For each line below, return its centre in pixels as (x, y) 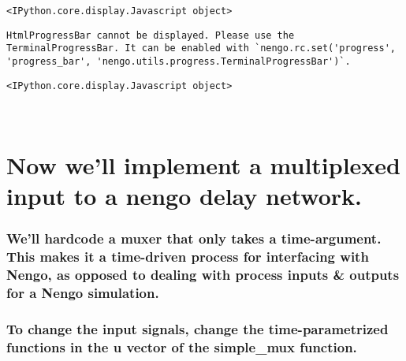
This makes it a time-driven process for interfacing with (188, 257)
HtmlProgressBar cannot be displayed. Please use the (151, 35)
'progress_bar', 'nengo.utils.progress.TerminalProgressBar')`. (179, 61)
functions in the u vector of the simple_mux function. (182, 346)
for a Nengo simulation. (83, 293)
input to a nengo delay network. (184, 196)
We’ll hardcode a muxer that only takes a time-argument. (194, 238)
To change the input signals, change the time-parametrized (197, 328)
